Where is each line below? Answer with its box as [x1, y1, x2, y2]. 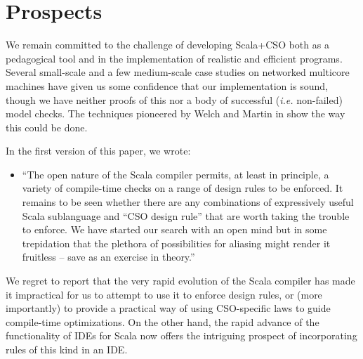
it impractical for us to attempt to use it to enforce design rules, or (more [6, 287, 322, 301]
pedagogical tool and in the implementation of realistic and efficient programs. [6, 51, 343, 65]
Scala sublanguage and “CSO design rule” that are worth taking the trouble [22, 208, 350, 223]
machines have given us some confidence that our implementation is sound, [6, 78, 328, 93]
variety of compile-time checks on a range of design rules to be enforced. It [22, 181, 343, 195]
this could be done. [6, 119, 88, 134]
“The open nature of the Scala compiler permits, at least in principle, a [22, 167, 329, 181]
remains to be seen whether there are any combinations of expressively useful [22, 195, 354, 209]
